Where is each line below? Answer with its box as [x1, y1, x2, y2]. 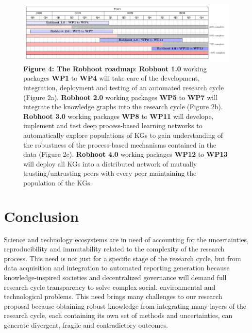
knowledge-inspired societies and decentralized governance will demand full [4, 272, 227, 283]
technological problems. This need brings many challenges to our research [4, 291, 222, 301]
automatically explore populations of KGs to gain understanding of [23, 130, 223, 140]
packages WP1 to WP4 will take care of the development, [23, 73, 200, 83]
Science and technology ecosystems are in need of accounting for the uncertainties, [4, 234, 249, 244]
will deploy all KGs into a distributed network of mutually [23, 158, 197, 168]
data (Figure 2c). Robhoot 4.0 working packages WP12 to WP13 [23, 149, 228, 159]
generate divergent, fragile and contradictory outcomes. [4, 320, 168, 330]
